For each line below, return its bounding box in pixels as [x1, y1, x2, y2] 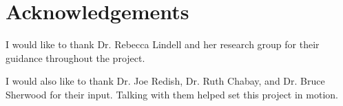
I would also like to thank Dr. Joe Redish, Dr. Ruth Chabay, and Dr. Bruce [6, 74, 325, 88]
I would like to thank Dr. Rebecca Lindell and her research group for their [6, 37, 320, 52]
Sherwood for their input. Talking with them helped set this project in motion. [6, 87, 338, 101]
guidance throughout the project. [6, 50, 145, 65]
